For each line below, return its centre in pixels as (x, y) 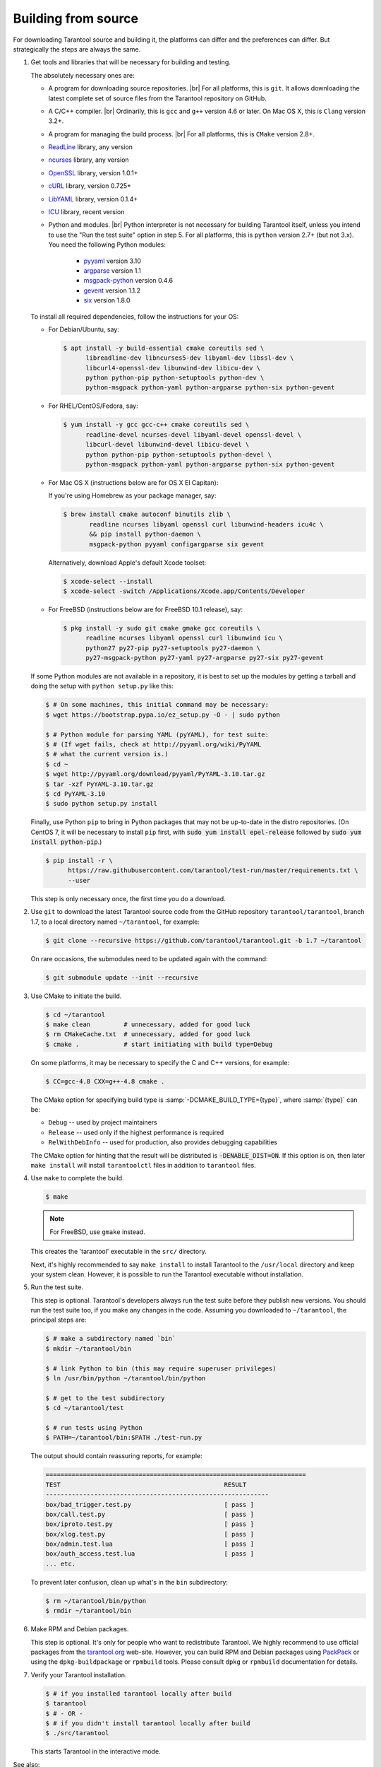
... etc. (61, 1563)
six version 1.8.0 (107, 300)
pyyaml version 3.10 (112, 261)
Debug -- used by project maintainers (103, 1122)
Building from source (76, 18)
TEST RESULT (146, 1485)
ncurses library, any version (89, 160)
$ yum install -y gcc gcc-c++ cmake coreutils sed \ (156, 425)
